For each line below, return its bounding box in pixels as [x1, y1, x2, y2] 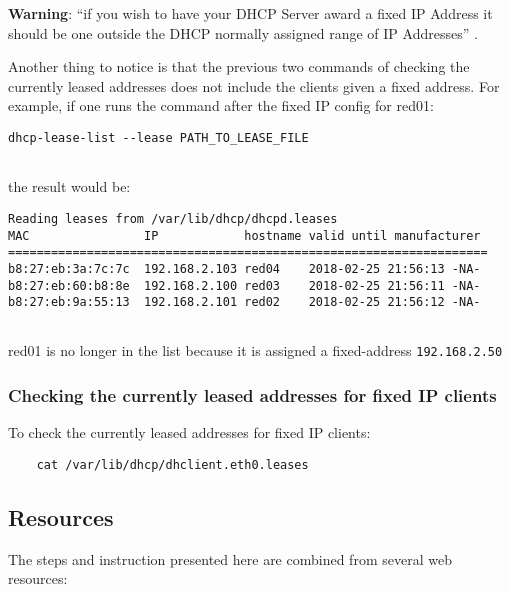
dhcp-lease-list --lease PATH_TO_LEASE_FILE [8, 130, 309, 145]
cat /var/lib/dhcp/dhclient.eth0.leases [36, 457, 309, 472]
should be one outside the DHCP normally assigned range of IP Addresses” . [8, 22, 478, 43]
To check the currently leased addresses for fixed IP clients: [8, 422, 371, 443]
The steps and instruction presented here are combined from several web [8, 548, 452, 569]
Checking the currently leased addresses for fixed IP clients [8, 383, 497, 408]
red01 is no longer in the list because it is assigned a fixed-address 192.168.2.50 [8, 340, 503, 361]
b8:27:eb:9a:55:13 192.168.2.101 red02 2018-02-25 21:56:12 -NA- [8, 295, 481, 310]
